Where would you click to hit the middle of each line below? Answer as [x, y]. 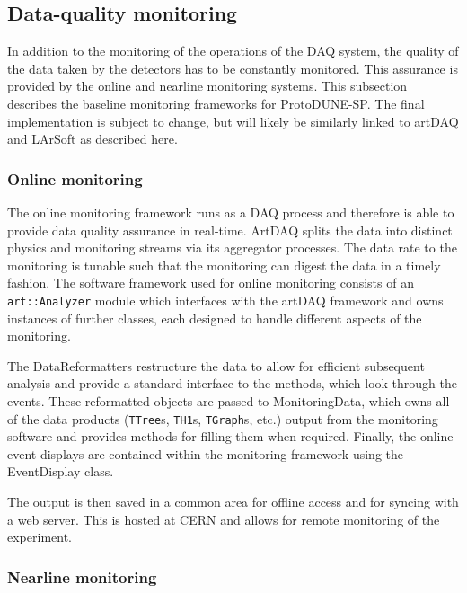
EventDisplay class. [61, 471]
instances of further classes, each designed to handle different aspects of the [215, 318]
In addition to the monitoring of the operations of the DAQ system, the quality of [233, 51]
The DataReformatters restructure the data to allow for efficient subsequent [216, 365]
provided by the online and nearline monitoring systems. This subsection [207, 86]
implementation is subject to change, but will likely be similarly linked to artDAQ [233, 121]
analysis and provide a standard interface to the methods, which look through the [233, 383]
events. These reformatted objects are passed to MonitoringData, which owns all [229, 400]
